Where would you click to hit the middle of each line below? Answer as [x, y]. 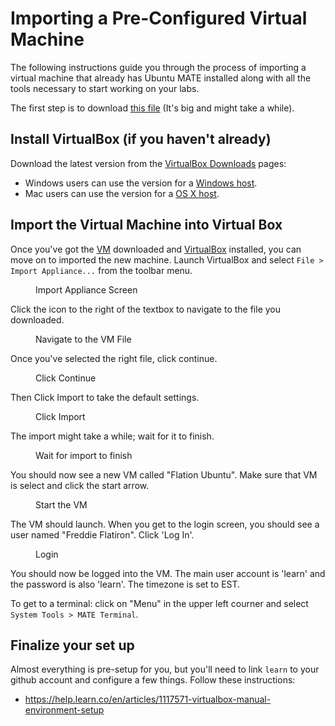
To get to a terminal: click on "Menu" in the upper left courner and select [159, 603]
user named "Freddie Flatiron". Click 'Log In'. [102, 534]
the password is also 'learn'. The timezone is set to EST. [125, 584]
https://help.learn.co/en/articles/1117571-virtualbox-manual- [148, 699]
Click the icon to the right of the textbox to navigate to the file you [145, 309]
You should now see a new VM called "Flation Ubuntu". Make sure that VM [164, 474]
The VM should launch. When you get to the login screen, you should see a [165, 524]
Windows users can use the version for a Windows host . [141, 183]
